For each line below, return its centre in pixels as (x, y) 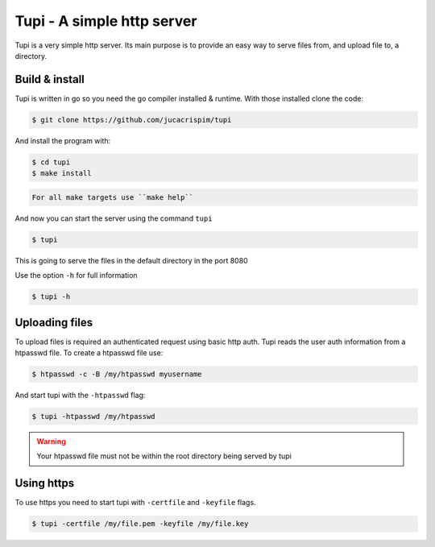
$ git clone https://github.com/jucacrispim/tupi (132, 120)
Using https (45, 483)
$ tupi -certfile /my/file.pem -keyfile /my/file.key (140, 524)
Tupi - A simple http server (106, 21)
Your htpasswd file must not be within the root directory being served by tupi (164, 456)
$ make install (62, 174)
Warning (51, 441)
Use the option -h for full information (76, 276)
